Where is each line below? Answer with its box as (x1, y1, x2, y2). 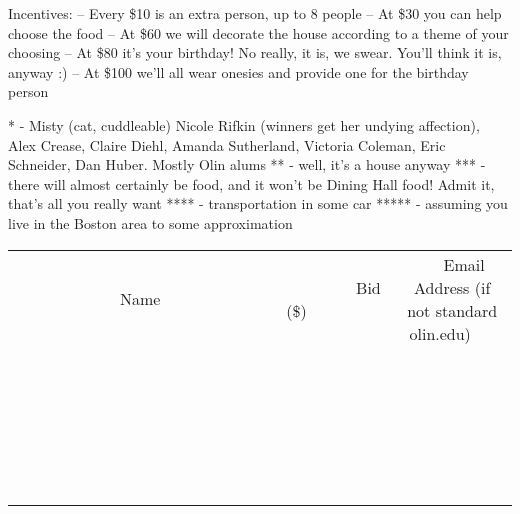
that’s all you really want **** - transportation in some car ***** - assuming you (8, 193, 508, 214)
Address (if (414, 275, 491, 299)
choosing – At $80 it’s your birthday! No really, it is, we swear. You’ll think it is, (8, 42, 502, 63)
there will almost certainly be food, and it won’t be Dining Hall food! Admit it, (8, 173, 495, 194)
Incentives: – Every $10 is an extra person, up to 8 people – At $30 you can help (8, 3, 502, 23)
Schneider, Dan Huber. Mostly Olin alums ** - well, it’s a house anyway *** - (8, 154, 486, 175)
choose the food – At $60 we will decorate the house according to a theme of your (8, 22, 509, 43)
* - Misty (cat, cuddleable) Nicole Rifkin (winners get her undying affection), (8, 114, 480, 135)
